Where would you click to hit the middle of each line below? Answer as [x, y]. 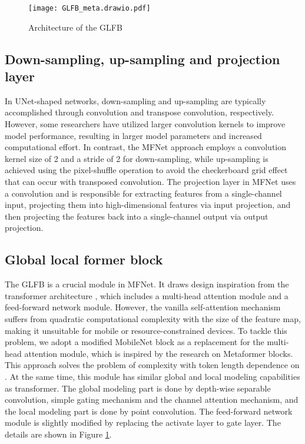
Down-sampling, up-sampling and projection [142, 59]
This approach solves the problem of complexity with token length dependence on [152, 365]
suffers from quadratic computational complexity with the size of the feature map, [153, 318]
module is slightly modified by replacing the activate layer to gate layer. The [143, 423]
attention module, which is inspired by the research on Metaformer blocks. [159, 353]
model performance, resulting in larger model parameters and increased [133, 135]
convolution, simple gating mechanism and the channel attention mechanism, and [152, 400]
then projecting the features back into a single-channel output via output [137, 216]
